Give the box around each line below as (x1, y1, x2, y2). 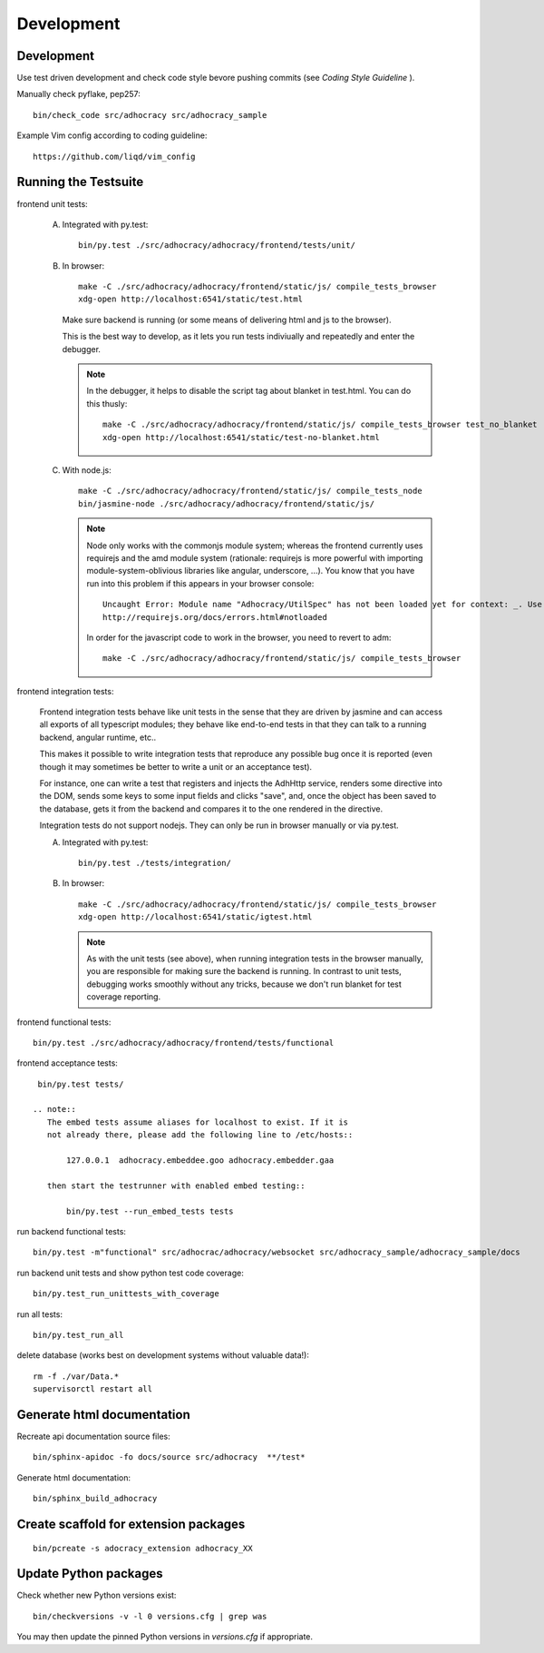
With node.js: (62, 465, 112, 476)
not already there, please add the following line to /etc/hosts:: (46, 1130, 354, 1140)
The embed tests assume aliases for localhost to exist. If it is (46, 1117, 349, 1127)
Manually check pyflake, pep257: (16, 89, 141, 100)
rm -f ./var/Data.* (33, 1371, 120, 1382)
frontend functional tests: (16, 1017, 112, 1028)
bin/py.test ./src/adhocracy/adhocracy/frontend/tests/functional (33, 1038, 335, 1048)
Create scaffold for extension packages (16, 1516, 246, 1531)
